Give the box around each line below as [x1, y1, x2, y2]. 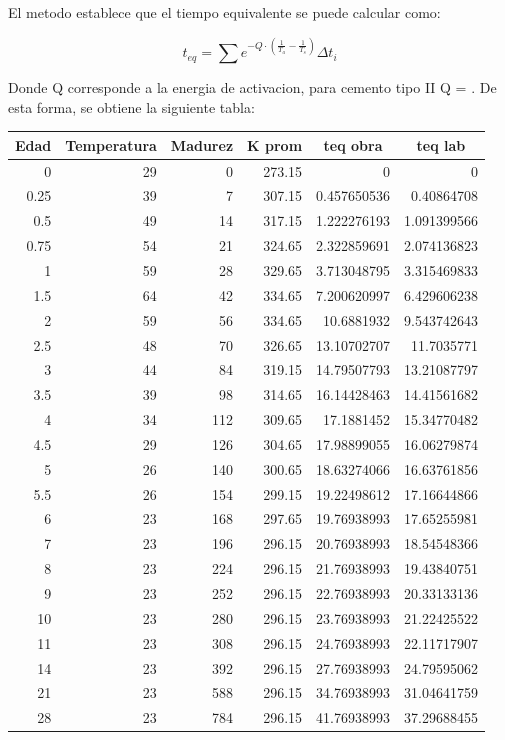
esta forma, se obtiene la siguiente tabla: [8, 96, 255, 117]
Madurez [170, 134, 234, 155]
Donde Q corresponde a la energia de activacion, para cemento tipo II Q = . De [8, 77, 497, 98]
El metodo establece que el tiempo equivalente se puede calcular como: [8, 2, 441, 22]
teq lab [416, 134, 466, 155]
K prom [247, 134, 303, 155]
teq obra [323, 134, 383, 155]
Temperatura [65, 134, 157, 155]
